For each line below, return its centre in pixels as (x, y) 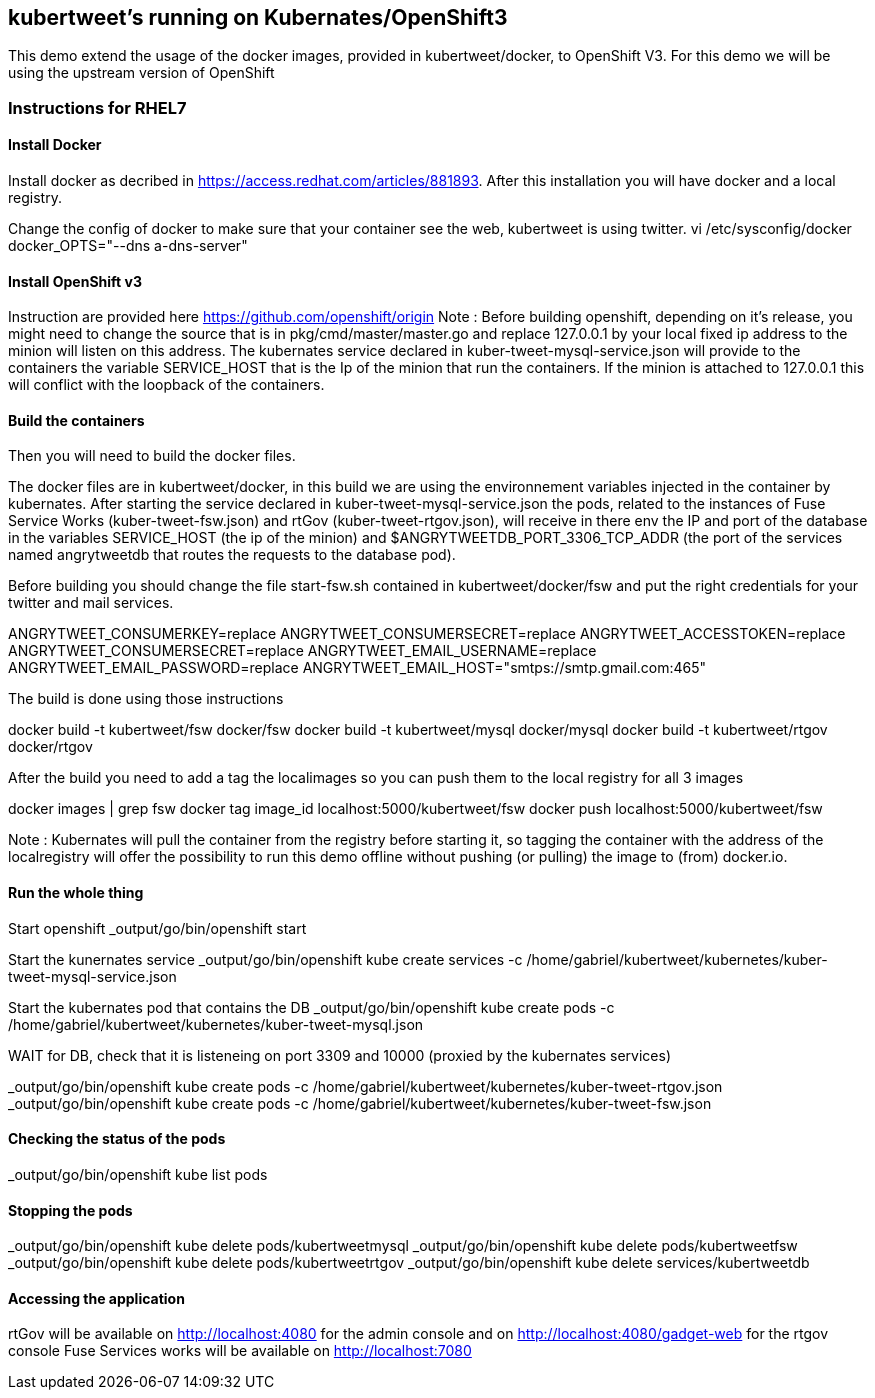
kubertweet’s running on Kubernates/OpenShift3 (258, 17)
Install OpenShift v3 (75, 281)
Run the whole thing (76, 893)
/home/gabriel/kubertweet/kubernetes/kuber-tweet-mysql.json (216, 1024)
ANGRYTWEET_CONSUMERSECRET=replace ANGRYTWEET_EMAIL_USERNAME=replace (302, 651)
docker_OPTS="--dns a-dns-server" (128, 246)
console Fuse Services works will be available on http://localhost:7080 (240, 1351)
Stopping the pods (70, 1210)
